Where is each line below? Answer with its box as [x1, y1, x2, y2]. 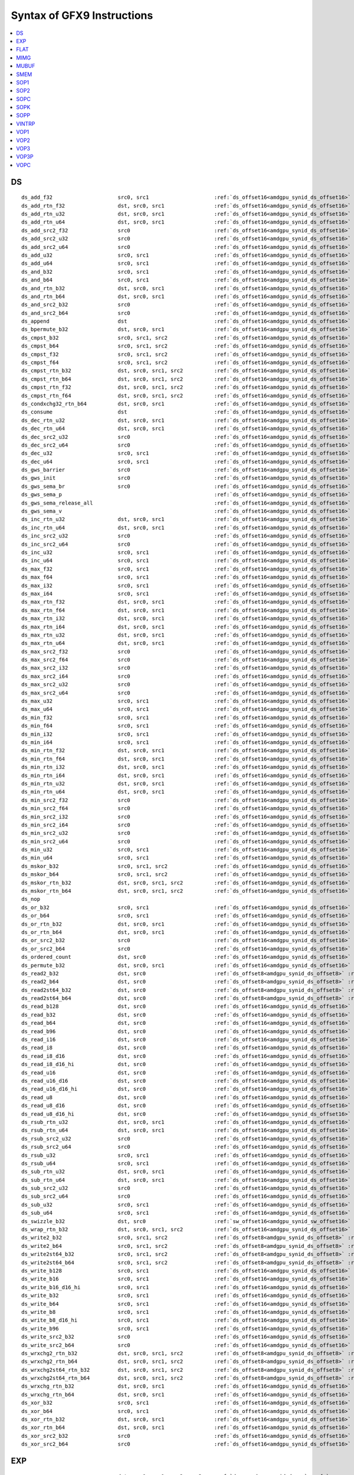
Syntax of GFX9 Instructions [11, 9, 153, 22]
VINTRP [16, 120, 35, 127]
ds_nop [21, 896, 41, 903]
